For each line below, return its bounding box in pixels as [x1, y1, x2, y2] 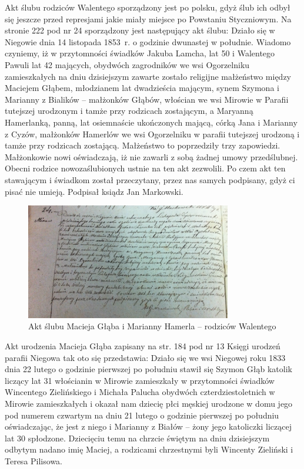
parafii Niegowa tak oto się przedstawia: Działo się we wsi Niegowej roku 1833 [5, 351, 286, 363]
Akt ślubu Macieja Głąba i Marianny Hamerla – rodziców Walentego [28, 320, 276, 332]
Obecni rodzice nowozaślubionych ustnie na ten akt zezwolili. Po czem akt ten [5, 162, 286, 174]
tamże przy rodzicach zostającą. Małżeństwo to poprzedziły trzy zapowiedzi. [5, 139, 280, 151]
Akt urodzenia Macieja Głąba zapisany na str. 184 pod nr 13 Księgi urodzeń [5, 340, 280, 352]
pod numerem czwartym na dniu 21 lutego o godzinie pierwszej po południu [5, 409, 279, 421]
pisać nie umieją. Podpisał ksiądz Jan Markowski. [5, 185, 183, 197]
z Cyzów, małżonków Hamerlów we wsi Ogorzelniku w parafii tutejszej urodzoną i [5, 127, 300, 140]
